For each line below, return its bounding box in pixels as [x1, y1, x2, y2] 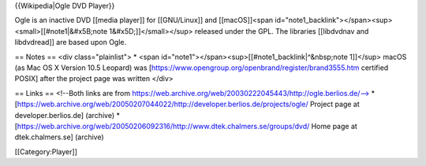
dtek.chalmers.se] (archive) [14, 132, 104, 142]
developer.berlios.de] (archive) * [14, 110, 120, 120]
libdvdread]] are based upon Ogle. [14, 38, 127, 47]
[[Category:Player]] [14, 146, 78, 157]
